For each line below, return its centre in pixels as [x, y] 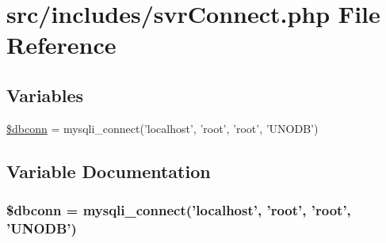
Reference [61, 45]
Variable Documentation [109, 171]
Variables [45, 95]
